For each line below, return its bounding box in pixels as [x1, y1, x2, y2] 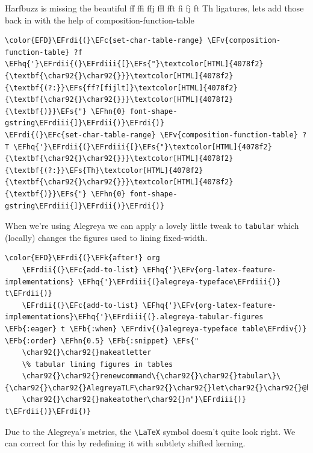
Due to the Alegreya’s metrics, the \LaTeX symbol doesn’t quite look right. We [5, 425, 296, 437]
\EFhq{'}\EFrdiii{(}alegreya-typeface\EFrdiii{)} [78, 277, 281, 286]
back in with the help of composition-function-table [5, 13, 194, 26]
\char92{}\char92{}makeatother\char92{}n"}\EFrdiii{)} [22, 395, 246, 404]
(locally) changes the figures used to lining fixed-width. [5, 231, 208, 243]
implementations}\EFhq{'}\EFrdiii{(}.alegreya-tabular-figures [5, 313, 264, 322]
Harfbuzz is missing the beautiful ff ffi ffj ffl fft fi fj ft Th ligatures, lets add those [5, 2, 304, 14]
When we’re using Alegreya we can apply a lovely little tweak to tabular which [5, 219, 299, 232]
